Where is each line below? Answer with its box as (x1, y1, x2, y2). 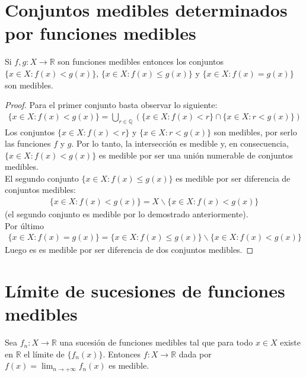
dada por (179, 347, 212, 360)
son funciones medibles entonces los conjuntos (58, 55, 224, 68)
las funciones (5, 137, 51, 150)
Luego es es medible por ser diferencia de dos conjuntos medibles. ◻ (5, 243, 254, 256)
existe (280, 336, 301, 349)
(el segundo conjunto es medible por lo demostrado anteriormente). (5, 208, 248, 220)
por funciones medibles (5, 21, 196, 45)
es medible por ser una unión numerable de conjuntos (98, 148, 293, 161)
